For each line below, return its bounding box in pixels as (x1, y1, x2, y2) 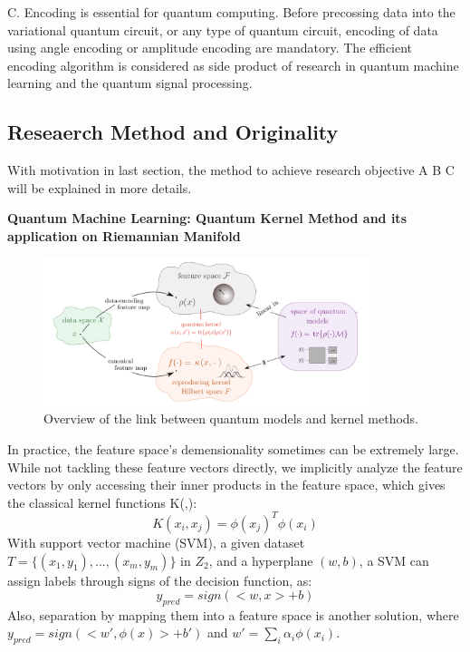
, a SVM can (359, 550, 429, 569)
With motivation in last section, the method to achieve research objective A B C (7, 161, 455, 180)
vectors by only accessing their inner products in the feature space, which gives (7, 475, 446, 494)
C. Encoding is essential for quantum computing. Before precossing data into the (7, 3, 456, 21)
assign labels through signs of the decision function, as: (7, 570, 312, 589)
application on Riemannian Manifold (7, 226, 241, 245)
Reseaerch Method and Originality (7, 118, 339, 146)
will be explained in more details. (7, 178, 192, 197)
